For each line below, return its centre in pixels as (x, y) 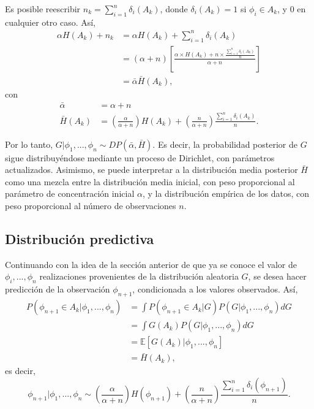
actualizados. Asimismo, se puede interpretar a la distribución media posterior (151, 170)
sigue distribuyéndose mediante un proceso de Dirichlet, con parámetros (140, 157)
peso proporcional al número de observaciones (91, 206)
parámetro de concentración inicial (70, 193)
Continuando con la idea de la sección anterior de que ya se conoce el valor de (151, 264)
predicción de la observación (58, 289)
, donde (174, 9)
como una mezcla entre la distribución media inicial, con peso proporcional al (150, 181)
